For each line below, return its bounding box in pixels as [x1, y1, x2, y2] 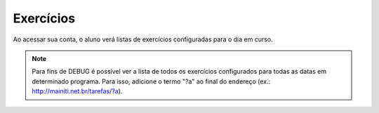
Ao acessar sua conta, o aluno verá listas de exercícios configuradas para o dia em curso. [13, 35, 273, 44]
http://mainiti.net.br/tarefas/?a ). [32, 87, 123, 95]
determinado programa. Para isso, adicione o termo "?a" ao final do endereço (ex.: [32, 77, 271, 86]
